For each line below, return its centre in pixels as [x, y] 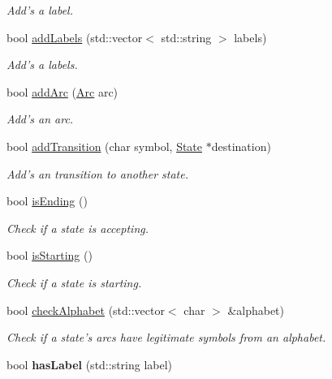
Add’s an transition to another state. [97, 173]
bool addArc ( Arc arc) [63, 91]
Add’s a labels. [42, 65]
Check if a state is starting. [74, 282]
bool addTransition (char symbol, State [105, 146]
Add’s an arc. [40, 119]
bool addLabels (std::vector [75, 37]
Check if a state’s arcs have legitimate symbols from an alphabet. [166, 337]
